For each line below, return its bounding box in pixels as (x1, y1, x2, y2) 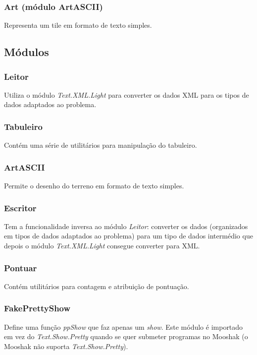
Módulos (4, 44, 49, 59)
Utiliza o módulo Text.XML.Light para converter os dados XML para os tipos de (4, 89, 249, 100)
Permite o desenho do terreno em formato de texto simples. (4, 180, 184, 191)
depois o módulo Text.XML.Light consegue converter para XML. (4, 240, 200, 251)
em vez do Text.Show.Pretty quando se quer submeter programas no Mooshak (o (4, 331, 248, 342)
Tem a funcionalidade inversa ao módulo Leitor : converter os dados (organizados (4, 221, 248, 231)
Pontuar (4, 261, 37, 274)
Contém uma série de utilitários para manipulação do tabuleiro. (4, 140, 197, 150)
